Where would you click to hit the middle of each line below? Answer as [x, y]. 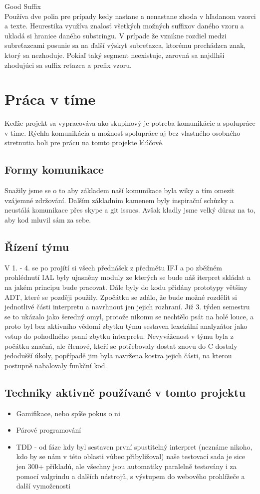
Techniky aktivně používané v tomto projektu [125, 392]
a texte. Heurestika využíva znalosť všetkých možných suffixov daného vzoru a [124, 26]
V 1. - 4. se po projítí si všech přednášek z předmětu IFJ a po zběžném [113, 267]
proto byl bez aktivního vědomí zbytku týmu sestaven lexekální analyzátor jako [126, 326]
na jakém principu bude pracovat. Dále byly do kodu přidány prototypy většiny [126, 287]
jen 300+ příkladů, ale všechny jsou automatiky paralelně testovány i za [126, 466]
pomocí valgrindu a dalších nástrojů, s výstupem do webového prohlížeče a [130, 476]
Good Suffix [23, 6]
